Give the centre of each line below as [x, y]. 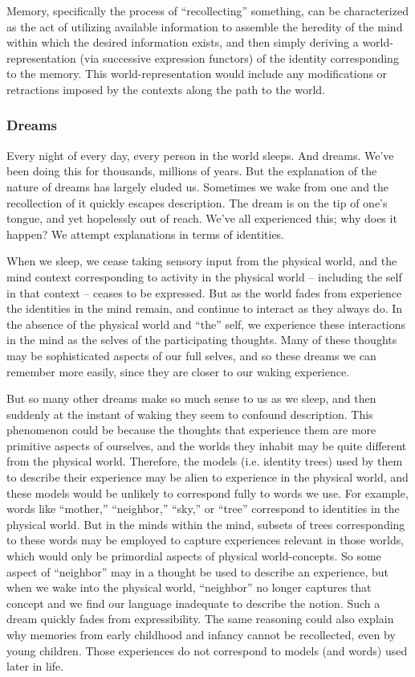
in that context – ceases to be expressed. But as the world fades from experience [204, 292]
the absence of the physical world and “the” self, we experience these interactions [206, 324]
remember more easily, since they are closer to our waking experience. [178, 371]
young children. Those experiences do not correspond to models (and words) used [207, 650]
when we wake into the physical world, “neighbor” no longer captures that [189, 587]
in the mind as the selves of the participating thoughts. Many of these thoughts [202, 340]
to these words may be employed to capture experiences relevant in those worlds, [205, 540]
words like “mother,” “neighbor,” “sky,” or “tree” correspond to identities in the [203, 509]
